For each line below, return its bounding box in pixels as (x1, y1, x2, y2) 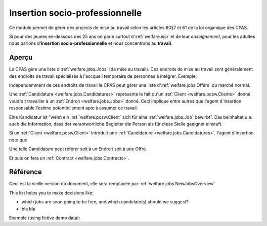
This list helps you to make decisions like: (9, 190, 94, 195)
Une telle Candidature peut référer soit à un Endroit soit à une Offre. (9, 146, 147, 152)
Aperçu (9, 53, 33, 62)
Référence (9, 168, 42, 176)
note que (9, 137, 28, 143)
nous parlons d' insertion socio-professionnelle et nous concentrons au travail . (9, 40, 173, 46)
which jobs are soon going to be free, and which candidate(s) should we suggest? (21, 199, 189, 205)
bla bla (21, 206, 36, 212)
